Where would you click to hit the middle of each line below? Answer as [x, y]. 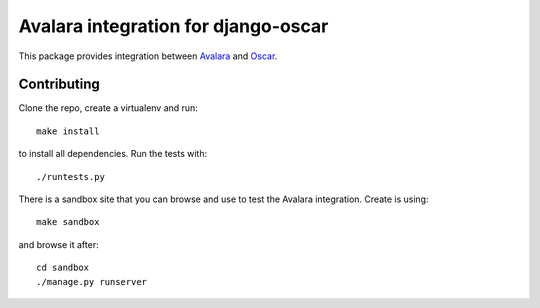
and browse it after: [58, 244]
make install [68, 131]
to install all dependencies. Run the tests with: [113, 154]
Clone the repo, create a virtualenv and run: [108, 108]
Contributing [59, 84]
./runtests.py [70, 176]
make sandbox [68, 222]
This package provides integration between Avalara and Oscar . [148, 56]
